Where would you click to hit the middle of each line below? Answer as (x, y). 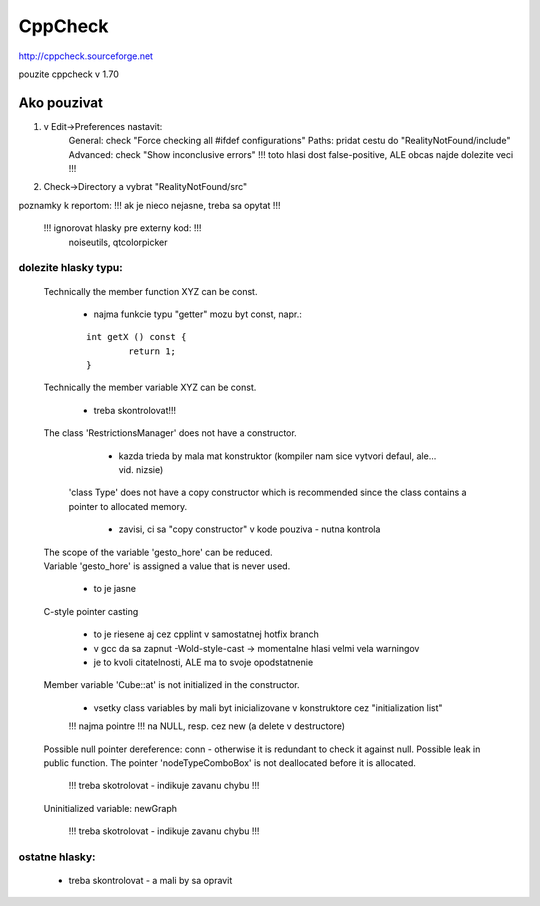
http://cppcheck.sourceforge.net (86, 56)
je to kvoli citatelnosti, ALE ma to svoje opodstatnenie (203, 662)
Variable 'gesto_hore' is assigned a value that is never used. (167, 566)
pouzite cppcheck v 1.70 (68, 74)
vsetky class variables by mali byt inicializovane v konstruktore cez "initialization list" (268, 707)
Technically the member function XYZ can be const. (150, 291)
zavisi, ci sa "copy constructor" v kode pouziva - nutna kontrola (249, 529)
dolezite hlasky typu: (71, 268)
